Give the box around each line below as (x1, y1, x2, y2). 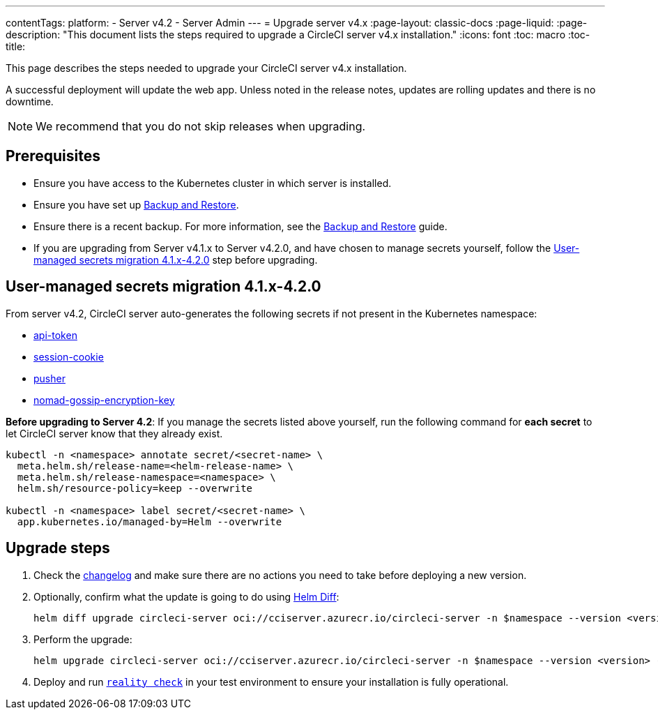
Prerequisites (6, 147, 100, 165)
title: (6, 40, 26, 52)
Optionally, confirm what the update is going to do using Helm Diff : (33, 590, 339, 603)
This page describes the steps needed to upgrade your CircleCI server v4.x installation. (6, 62, 407, 74)
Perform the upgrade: (33, 633, 132, 645)
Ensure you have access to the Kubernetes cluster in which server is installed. (33, 176, 392, 189)
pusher (33, 372, 66, 384)
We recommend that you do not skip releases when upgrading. (36, 119, 366, 133)
